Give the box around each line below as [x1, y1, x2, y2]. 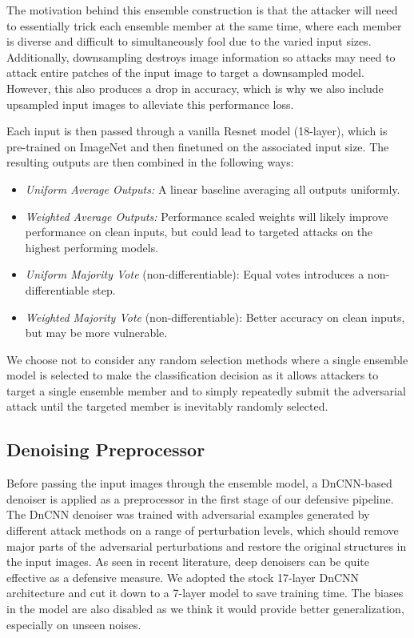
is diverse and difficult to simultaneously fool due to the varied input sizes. [6, 33, 372, 50]
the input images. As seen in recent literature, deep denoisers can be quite [6, 553, 369, 570]
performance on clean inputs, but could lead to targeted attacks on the [25, 223, 373, 240]
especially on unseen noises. [6, 616, 141, 632]
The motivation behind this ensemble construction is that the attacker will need [6, 2, 398, 18]
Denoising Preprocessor [6, 437, 205, 462]
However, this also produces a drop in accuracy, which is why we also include [6, 79, 384, 96]
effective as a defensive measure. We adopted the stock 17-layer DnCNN [6, 568, 360, 585]
